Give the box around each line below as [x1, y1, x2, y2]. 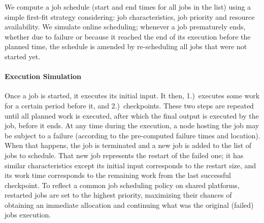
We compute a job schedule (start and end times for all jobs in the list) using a [5, 2, 251, 12]
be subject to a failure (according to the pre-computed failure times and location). [5, 130, 260, 140]
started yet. [5, 51, 41, 61]
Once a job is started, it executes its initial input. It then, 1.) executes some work [5, 90, 260, 101]
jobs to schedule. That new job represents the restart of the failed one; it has [5, 150, 244, 160]
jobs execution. [5, 209, 51, 220]
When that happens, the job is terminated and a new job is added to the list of [5, 140, 252, 151]
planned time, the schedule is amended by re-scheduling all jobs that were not [5, 41, 247, 52]
